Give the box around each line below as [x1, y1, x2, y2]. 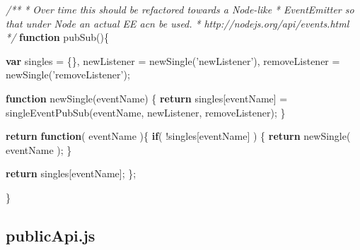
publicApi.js [6, 224, 95, 246]
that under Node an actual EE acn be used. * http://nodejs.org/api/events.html [6, 16, 349, 30]
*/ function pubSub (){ [6, 30, 109, 44]
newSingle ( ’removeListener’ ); [6, 67, 130, 82]
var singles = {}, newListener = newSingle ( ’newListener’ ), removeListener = [6, 53, 340, 68]
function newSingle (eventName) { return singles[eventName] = [6, 90, 288, 105]
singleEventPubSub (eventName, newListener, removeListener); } [6, 105, 286, 119]
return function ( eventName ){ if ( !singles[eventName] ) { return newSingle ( [6, 129, 351, 143]
